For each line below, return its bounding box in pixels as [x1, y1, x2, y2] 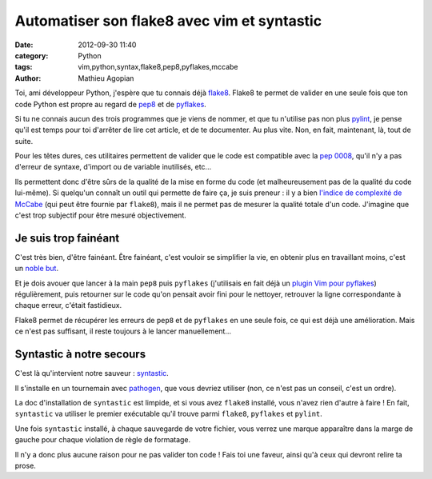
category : [14, 50, 49, 60]
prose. [14, 461, 36, 470]
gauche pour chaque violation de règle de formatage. [14, 435, 191, 445]
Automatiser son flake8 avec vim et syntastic [14, 12, 322, 30]
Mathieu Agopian [78, 73, 134, 83]
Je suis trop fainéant [14, 231, 120, 245]
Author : [14, 73, 42, 83]
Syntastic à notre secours [14, 348, 146, 361]
